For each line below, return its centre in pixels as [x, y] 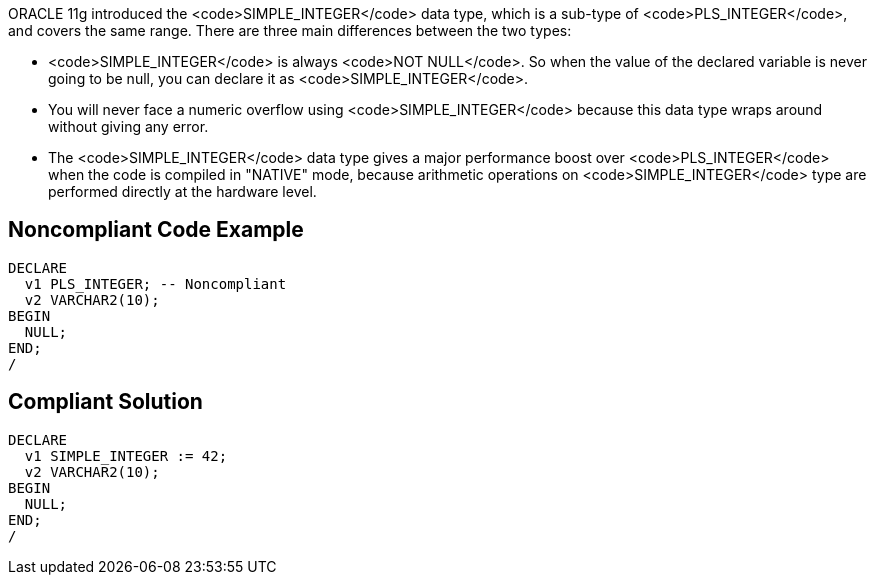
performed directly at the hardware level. [182, 191]
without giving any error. [128, 126]
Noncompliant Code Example [156, 230]
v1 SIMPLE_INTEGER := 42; [126, 455]
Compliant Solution [105, 402]
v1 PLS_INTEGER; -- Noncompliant [155, 283]
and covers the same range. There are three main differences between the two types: [290, 30]
